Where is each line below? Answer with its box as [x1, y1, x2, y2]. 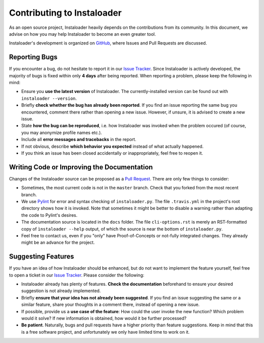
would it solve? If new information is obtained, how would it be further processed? [21, 315, 187, 321]
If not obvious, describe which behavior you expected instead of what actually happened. [21, 143, 204, 149]
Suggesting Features [9, 252, 74, 261]
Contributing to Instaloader [9, 7, 122, 18]
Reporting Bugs [9, 53, 58, 61]
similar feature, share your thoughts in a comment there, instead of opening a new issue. [21, 301, 200, 308]
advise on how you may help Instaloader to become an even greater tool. [9, 31, 156, 37]
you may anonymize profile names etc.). [21, 130, 102, 136]
